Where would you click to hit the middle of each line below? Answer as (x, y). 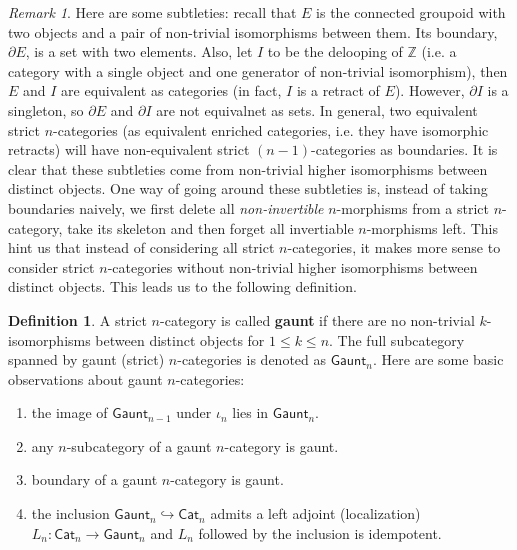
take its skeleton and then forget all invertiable (210, 227)
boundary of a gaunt (94, 479)
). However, (429, 90)
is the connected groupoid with (411, 12)
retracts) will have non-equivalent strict (129, 149)
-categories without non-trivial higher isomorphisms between (292, 266)
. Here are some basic (438, 359)
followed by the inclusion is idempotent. (320, 532)
